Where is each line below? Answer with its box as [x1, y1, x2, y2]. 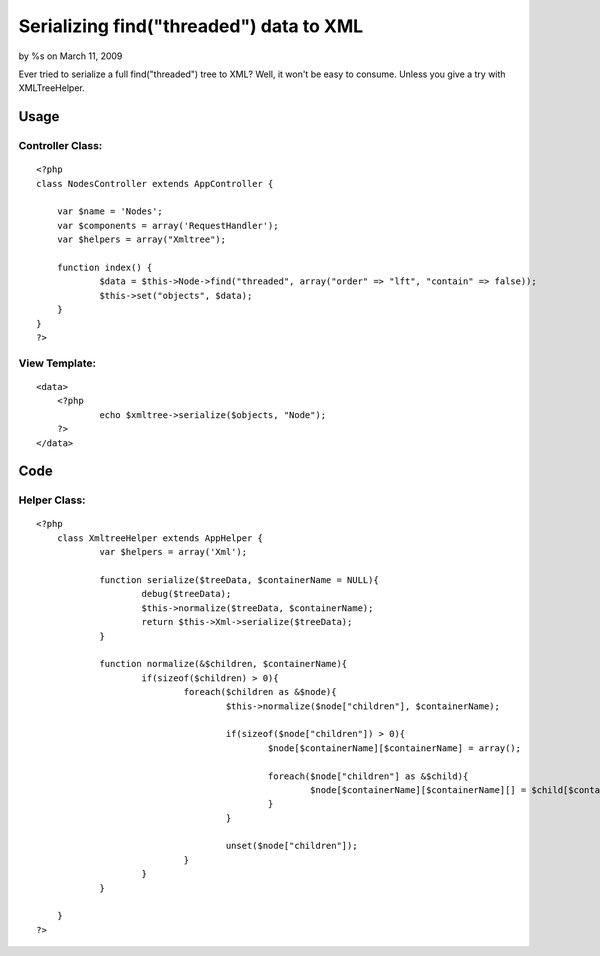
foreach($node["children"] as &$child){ [267, 770, 469, 782]
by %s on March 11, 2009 [18, 50, 123, 62]
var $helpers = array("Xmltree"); [56, 234, 227, 245]
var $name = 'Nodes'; [56, 206, 164, 217]
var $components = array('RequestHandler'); [56, 220, 279, 231]
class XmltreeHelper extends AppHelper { [56, 532, 264, 544]
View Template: [18, 356, 97, 370]
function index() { [56, 262, 153, 274]
